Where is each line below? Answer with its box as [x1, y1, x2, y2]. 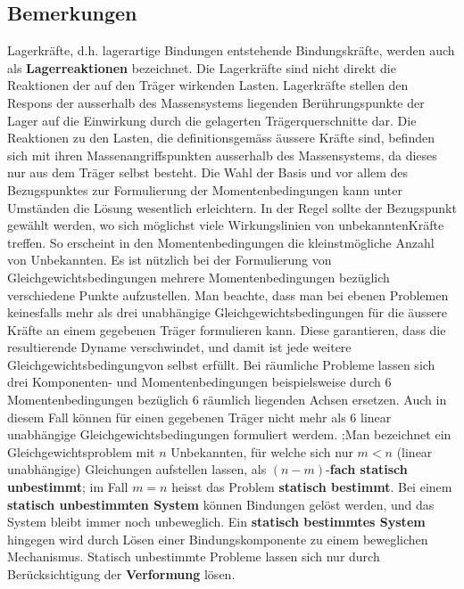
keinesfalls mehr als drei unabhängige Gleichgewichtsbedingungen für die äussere [7, 303, 448, 322]
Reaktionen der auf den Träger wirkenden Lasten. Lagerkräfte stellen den [7, 76, 409, 94]
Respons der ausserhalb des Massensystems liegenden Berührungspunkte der [7, 93, 425, 111]
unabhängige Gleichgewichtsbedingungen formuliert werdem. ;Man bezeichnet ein [7, 425, 452, 444]
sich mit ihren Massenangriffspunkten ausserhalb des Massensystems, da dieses [7, 145, 437, 164]
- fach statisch [326, 460, 408, 479]
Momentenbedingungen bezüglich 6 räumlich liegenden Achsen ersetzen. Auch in [7, 390, 447, 409]
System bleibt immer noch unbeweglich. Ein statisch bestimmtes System [7, 512, 426, 531]
